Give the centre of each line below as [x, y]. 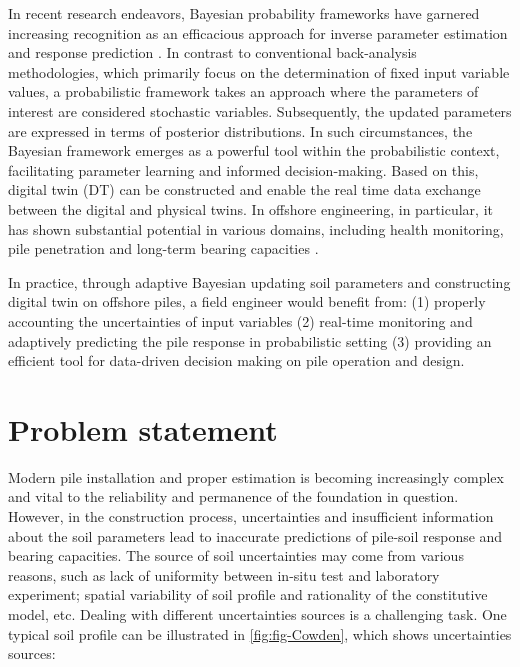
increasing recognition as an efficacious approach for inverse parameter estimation [258, 32]
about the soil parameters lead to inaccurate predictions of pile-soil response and [255, 535]
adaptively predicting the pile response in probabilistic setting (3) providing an [250, 340]
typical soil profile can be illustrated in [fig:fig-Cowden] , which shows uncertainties [260, 633]
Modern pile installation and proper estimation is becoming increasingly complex [256, 476]
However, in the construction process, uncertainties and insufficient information [251, 516]
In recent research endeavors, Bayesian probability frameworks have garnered [244, 13]
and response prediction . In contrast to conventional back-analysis [212, 52]
